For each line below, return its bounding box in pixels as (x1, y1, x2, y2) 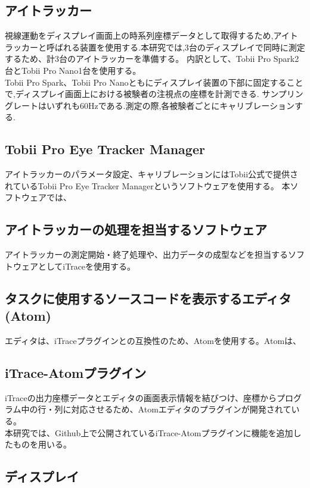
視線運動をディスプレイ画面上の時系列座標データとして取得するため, (5, 29, 274, 42)
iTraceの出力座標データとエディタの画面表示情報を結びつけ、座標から (5, 391, 277, 403)
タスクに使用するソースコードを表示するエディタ (5, 289, 292, 307)
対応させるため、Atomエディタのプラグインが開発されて (71, 403, 292, 415)
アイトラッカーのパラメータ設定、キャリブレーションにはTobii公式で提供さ (5, 168, 299, 180)
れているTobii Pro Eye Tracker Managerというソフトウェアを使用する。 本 (5, 179, 290, 192)
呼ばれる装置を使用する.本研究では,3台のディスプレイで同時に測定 (46, 40, 305, 53)
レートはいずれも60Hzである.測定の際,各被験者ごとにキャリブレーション (13, 99, 295, 111)
